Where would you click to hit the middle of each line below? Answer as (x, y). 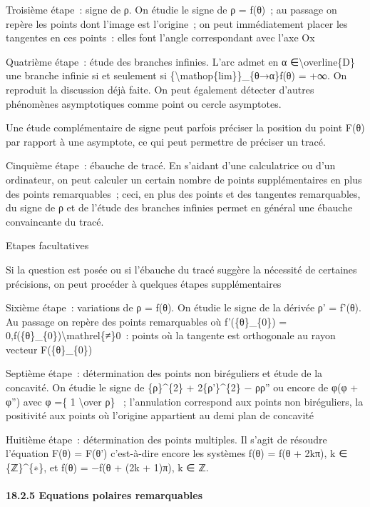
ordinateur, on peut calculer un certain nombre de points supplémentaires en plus (184, 179)
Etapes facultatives (47, 245)
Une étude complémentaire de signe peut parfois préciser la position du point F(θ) (185, 127)
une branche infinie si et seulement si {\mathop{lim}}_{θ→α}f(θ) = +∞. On (176, 75)
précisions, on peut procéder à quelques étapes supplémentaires (144, 283)
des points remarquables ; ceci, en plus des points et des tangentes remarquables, (183, 193)
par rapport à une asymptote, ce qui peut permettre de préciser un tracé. (166, 141)
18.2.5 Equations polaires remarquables (104, 495)
